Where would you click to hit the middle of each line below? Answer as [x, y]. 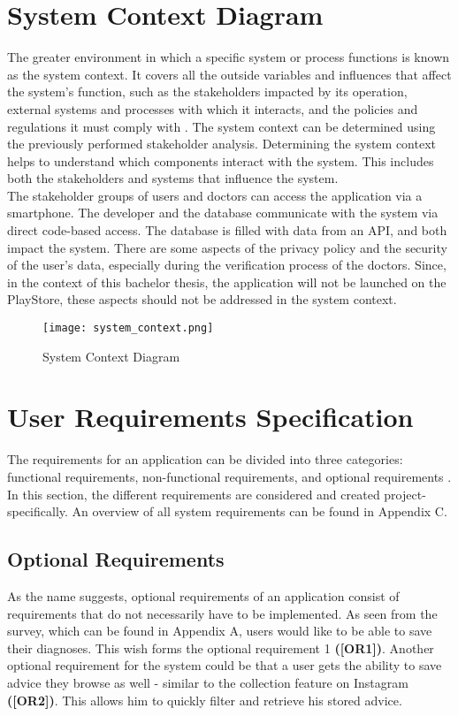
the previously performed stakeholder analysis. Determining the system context [222, 144]
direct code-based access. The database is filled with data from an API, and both [227, 230]
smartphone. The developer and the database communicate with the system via [223, 213]
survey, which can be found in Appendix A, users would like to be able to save [220, 631]
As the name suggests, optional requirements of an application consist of [203, 595]
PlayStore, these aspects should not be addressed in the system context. [202, 299]
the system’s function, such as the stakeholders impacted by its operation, [207, 91]
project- [405, 494]
